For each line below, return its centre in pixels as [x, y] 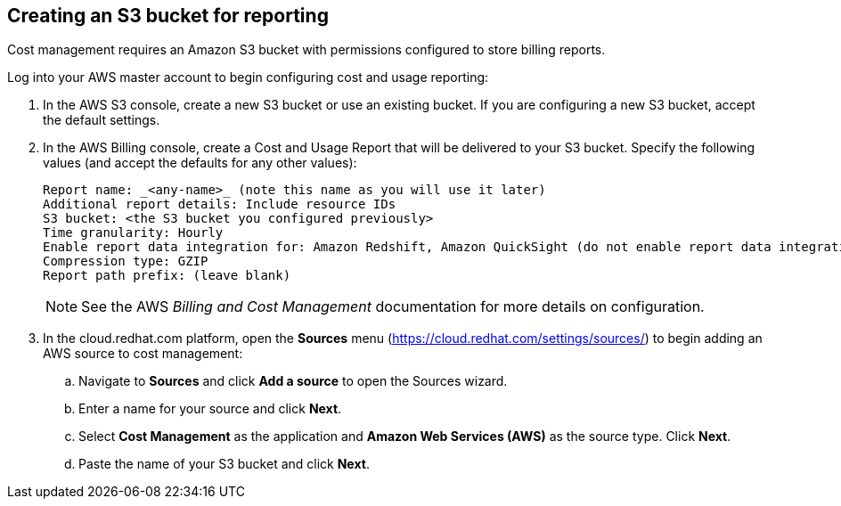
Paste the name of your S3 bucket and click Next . [224, 464]
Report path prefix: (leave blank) [167, 276]
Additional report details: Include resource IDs [220, 204]
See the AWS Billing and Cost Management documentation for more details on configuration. [393, 307]
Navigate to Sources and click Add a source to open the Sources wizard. [293, 381]
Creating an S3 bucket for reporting [168, 16]
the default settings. [102, 120]
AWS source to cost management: [143, 354]
